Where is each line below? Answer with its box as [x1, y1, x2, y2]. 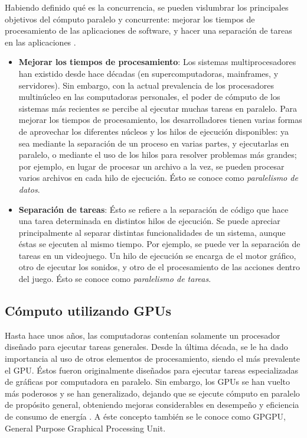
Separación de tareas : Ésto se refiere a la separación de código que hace [18, 203, 289, 215]
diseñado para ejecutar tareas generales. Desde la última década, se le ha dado [5, 340, 288, 353]
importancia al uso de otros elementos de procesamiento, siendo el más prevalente [5, 352, 300, 365]
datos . [18, 183, 40, 195]
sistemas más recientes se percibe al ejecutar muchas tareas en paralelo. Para [18, 102, 297, 114]
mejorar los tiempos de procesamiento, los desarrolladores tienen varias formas [18, 113, 302, 126]
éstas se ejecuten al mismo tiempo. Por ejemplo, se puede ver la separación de [18, 238, 301, 250]
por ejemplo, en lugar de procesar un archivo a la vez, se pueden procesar [18, 160, 285, 172]
